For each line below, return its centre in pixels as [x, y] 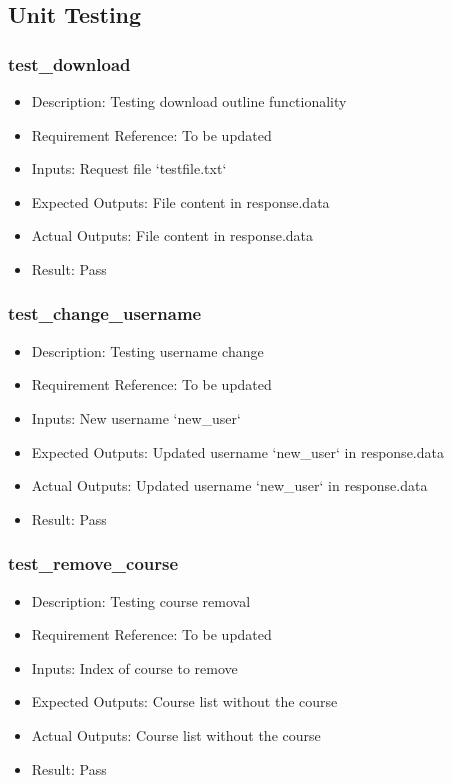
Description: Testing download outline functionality [189, 101]
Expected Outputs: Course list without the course [184, 701]
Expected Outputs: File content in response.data [180, 201]
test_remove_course [93, 563]
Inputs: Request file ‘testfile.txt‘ [129, 168]
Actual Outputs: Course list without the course [176, 734]
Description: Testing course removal [141, 600]
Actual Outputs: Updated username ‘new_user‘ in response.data [229, 485]
